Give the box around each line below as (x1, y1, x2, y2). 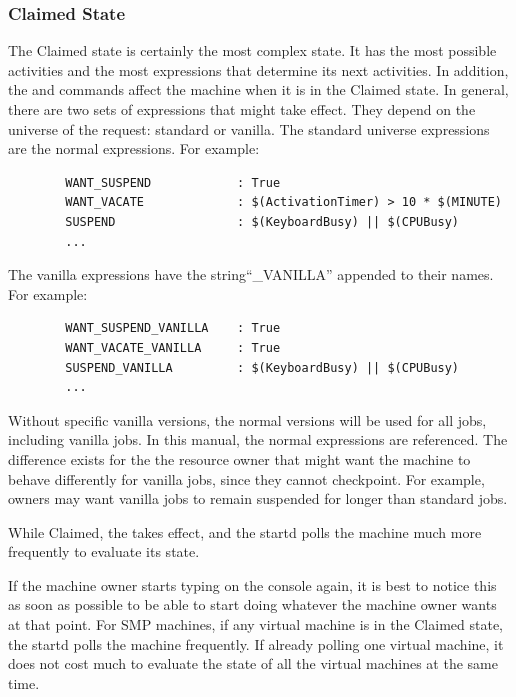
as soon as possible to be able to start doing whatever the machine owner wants (8, 594, 497, 615)
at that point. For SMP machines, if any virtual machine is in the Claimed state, (8, 614, 503, 635)
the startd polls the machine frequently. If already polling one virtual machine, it (8, 633, 504, 654)
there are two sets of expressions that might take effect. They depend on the (8, 99, 476, 119)
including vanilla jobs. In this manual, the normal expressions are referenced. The (8, 429, 508, 450)
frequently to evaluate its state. (8, 541, 200, 562)
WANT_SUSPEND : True (65, 175, 281, 190)
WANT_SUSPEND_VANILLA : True (65, 321, 281, 336)
